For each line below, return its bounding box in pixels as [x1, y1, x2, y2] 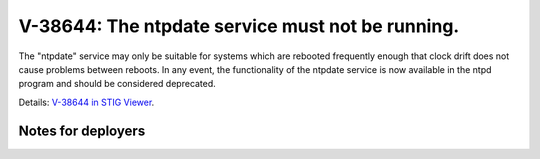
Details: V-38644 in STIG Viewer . [18, 96, 155, 108]
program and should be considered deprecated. [18, 78, 217, 90]
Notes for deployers [18, 122, 146, 139]
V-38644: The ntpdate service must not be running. [18, 15, 460, 37]
